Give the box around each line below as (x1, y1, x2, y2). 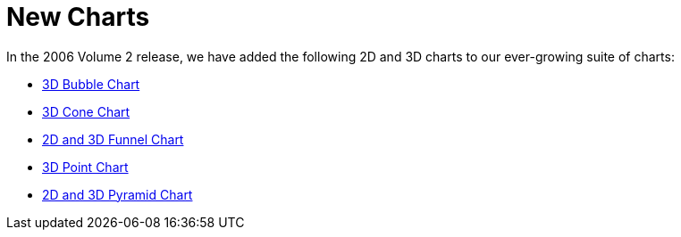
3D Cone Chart (42, 103, 130, 119)
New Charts (6, 2, 150, 32)
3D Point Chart (42, 159, 129, 175)
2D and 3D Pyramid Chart (42, 186, 193, 202)
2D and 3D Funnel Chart (42, 131, 184, 147)
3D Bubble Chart (42, 76, 140, 92)
